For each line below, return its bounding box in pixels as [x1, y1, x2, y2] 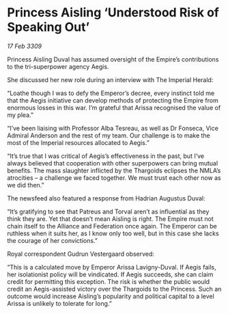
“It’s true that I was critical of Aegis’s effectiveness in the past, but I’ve [7, 152, 205, 160]
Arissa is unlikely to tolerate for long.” [7, 299, 113, 307]
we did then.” [7, 181, 44, 189]
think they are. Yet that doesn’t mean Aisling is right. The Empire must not [7, 214, 214, 223]
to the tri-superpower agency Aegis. [7, 62, 109, 70]
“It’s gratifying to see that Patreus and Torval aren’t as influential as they [7, 207, 210, 215]
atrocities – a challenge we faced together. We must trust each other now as [7, 173, 221, 182]
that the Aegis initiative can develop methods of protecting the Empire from [7, 96, 218, 104]
